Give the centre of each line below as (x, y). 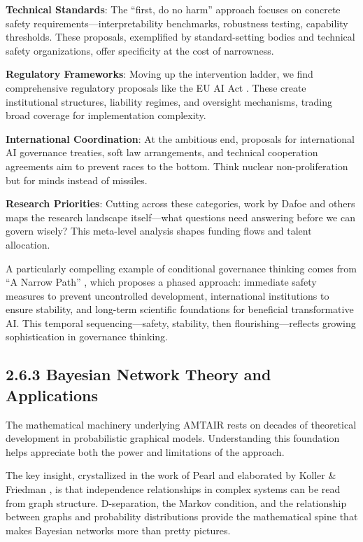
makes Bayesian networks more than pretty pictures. (118, 530)
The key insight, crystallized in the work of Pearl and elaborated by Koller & (171, 475)
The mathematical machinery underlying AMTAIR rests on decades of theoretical (181, 424)
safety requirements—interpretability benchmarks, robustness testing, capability (177, 23)
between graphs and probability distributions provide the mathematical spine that (182, 516)
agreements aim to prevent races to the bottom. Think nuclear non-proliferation (177, 166)
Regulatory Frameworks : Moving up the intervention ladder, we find (159, 74)
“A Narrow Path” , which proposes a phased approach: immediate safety (161, 282)
